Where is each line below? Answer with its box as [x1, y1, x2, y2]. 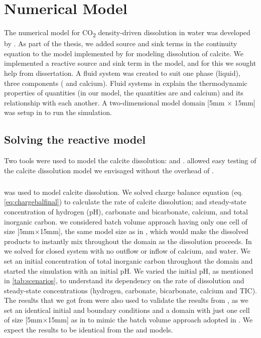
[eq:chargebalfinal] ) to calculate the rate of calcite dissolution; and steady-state [4, 196, 246, 207]
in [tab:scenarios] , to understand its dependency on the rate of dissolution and [4, 275, 244, 286]
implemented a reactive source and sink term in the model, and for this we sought [4, 58, 256, 68]
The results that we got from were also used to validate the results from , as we [4, 295, 248, 305]
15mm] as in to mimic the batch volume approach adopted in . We [48, 314, 253, 325]
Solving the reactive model [4, 132, 146, 147]
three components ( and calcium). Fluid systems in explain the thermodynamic [4, 77, 247, 88]
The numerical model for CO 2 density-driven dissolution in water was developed [4, 27, 250, 39]
